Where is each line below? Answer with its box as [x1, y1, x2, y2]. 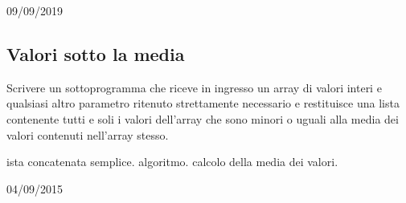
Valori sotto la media [6, 41, 185, 66]
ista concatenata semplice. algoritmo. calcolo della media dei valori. [6, 153, 338, 170]
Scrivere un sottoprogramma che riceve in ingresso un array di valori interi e [6, 79, 382, 95]
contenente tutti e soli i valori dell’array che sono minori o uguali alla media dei [6, 110, 399, 127]
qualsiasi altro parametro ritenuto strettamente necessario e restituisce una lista [6, 95, 400, 112]
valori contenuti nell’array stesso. [6, 126, 169, 143]
